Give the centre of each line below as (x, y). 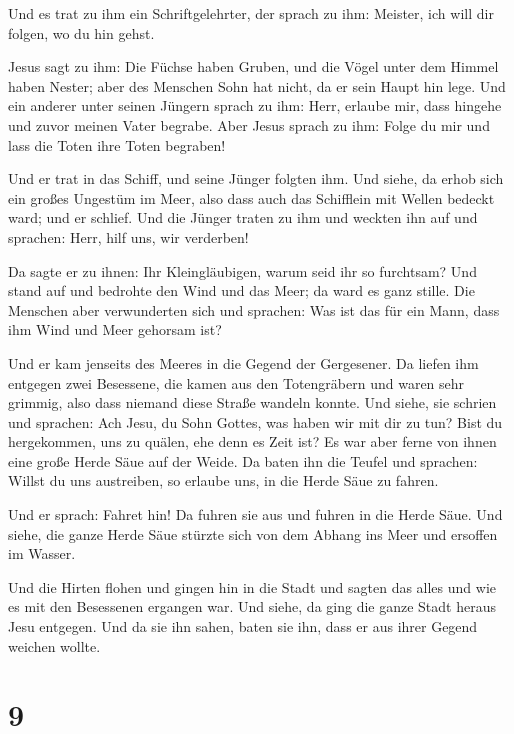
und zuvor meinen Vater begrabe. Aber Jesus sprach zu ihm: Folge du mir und (249, 124)
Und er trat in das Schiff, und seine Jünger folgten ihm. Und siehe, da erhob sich (256, 178)
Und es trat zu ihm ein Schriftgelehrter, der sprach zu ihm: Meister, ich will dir (251, 13)
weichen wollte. (54, 645)
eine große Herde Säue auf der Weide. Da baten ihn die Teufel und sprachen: (243, 460)
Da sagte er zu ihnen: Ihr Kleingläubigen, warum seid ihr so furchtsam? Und (242, 270)
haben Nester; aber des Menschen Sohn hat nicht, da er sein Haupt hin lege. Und (257, 85)
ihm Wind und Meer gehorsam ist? (115, 329)
